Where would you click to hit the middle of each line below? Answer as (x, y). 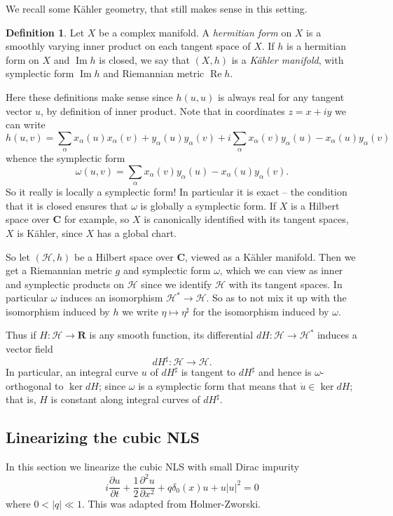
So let (18, 256)
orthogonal (29, 385)
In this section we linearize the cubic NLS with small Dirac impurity (153, 467)
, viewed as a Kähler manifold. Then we (270, 256)
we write (140, 311)
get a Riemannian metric (59, 270)
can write (26, 124)
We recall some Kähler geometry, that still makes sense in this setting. (157, 8)
